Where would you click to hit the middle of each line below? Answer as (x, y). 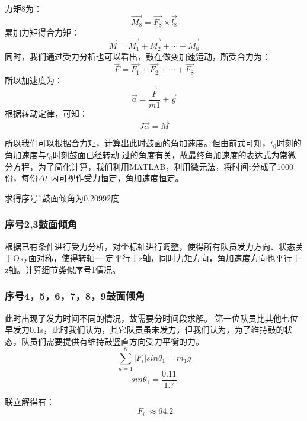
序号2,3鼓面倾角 (41, 224)
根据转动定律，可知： (46, 113)
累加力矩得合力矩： (42, 32)
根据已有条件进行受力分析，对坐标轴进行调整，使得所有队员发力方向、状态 (150, 246)
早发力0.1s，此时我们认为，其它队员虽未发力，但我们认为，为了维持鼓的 (145, 330)
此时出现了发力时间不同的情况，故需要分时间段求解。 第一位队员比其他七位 (151, 318)
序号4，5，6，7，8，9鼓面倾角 (75, 296)
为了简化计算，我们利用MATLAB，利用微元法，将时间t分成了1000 (165, 166)
